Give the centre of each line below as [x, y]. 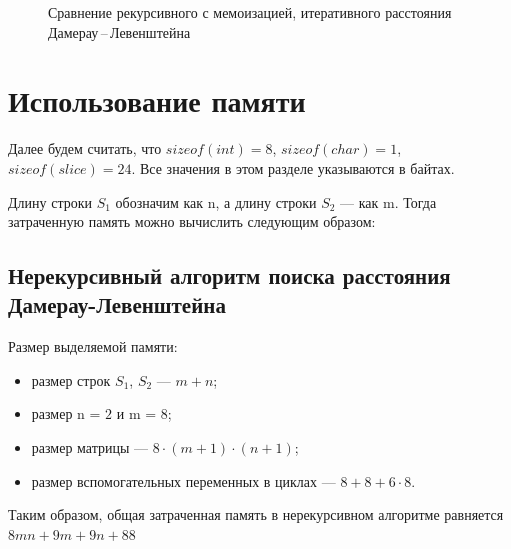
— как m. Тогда [388, 201]
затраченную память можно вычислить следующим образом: [192, 221]
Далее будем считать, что [85, 148]
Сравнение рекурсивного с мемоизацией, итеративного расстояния [250, 12]
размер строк [71, 379]
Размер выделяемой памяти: [93, 346]
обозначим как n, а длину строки [216, 201]
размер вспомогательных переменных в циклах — [183, 480]
